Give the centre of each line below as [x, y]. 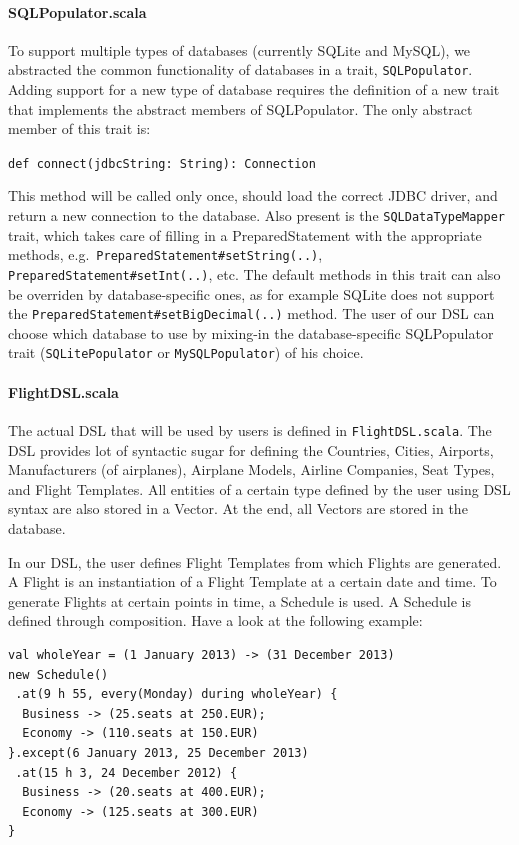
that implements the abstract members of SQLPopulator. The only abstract [240, 108]
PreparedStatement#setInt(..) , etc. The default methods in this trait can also [254, 273]
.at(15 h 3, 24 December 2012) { [126, 772]
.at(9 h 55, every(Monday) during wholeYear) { [176, 694]
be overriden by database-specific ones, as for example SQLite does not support [251, 293]
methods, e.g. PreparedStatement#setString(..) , [165, 254]
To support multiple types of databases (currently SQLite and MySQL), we [239, 49]
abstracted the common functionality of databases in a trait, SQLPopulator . [240, 69]
